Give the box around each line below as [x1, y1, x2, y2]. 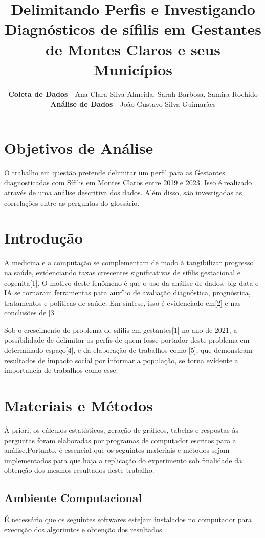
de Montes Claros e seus [46, 38, 220, 59]
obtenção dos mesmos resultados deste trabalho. [4, 465, 154, 475]
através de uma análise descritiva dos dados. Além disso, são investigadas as [4, 187, 242, 197]
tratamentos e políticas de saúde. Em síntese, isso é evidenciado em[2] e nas [4, 297, 241, 308]
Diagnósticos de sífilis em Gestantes [5, 18, 261, 39]
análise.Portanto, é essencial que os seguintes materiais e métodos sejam [4, 445, 230, 455]
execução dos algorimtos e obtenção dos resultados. [4, 524, 164, 534]
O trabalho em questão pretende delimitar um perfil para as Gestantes [4, 167, 225, 177]
